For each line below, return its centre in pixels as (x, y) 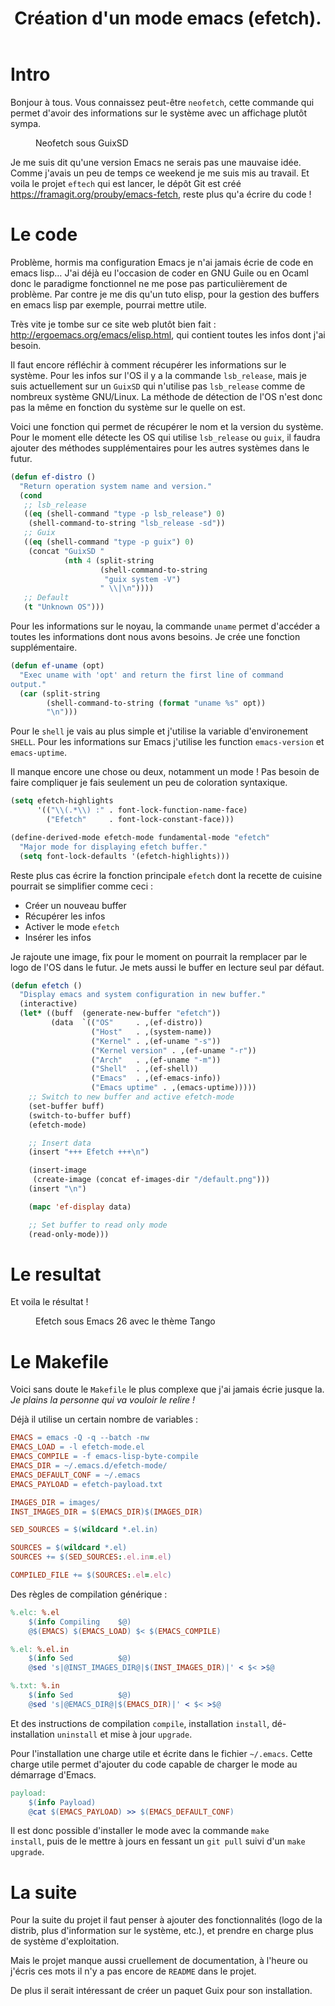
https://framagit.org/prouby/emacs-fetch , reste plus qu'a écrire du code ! (161, 194)
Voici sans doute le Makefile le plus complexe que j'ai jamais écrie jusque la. (167, 1389)
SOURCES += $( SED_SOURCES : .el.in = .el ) (91, 1557)
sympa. (26, 123)
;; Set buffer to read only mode (98, 1225)
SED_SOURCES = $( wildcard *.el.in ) (84, 1530)
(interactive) (48, 1004)
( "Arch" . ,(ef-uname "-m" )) (156, 1060)
